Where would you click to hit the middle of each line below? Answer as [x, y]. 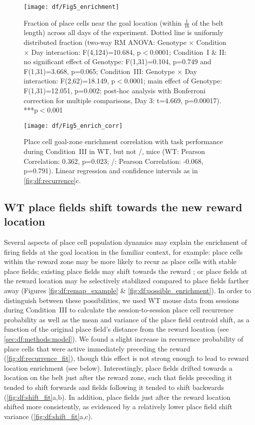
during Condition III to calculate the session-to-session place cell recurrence [119, 310]
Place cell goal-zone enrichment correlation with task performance [123, 141]
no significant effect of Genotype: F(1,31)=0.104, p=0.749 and [118, 61]
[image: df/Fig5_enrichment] [72, 7]
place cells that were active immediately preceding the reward [97, 348]
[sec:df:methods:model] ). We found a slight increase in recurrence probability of [124, 338]
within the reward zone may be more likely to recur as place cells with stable [120, 261]
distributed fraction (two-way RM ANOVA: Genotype [105, 42]
